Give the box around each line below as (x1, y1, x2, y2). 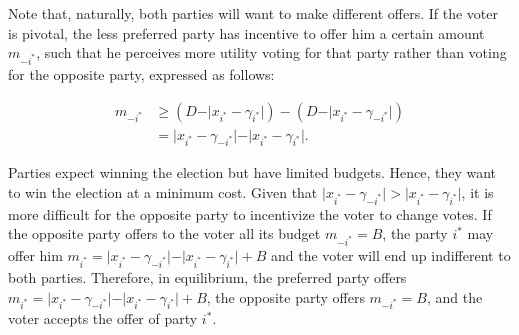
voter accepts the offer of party (8, 308, 198, 329)
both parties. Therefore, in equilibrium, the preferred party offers (8, 266, 407, 287)
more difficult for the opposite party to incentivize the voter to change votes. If (8, 203, 492, 224)
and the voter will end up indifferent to (270, 245, 511, 266)
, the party (382, 223, 448, 244)
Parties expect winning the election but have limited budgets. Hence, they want (8, 162, 497, 183)
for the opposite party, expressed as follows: (8, 63, 275, 84)
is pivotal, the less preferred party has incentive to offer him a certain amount (8, 22, 485, 43)
